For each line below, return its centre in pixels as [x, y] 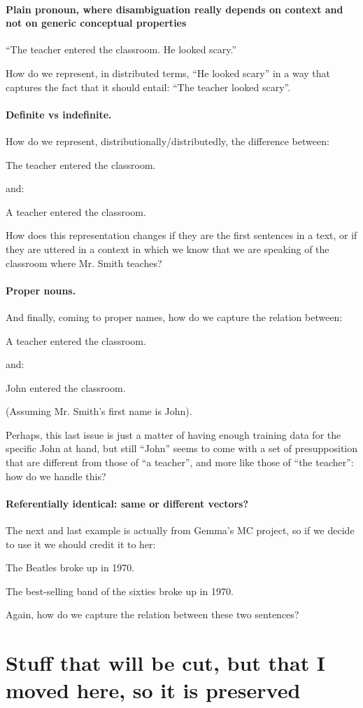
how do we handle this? [56, 476]
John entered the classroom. [66, 387]
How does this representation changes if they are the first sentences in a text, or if [181, 235]
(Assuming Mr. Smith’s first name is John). [99, 411]
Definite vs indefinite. [59, 114]
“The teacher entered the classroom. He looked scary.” [121, 49]
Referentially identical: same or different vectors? [127, 503]
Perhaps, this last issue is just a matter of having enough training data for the [173, 434]
